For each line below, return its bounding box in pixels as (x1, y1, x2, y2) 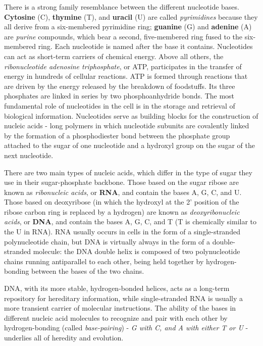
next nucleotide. (4, 150, 54, 160)
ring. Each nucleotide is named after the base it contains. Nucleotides (38, 41, 253, 52)
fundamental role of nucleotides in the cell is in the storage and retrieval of (4, 100, 235, 111)
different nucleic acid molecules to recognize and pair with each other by (4, 312, 228, 323)
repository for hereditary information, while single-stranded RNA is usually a (4, 292, 243, 303)
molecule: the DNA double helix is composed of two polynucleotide (33, 246, 240, 257)
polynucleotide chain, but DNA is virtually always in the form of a (4, 236, 211, 246)
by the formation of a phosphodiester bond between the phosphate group (4, 130, 230, 140)
